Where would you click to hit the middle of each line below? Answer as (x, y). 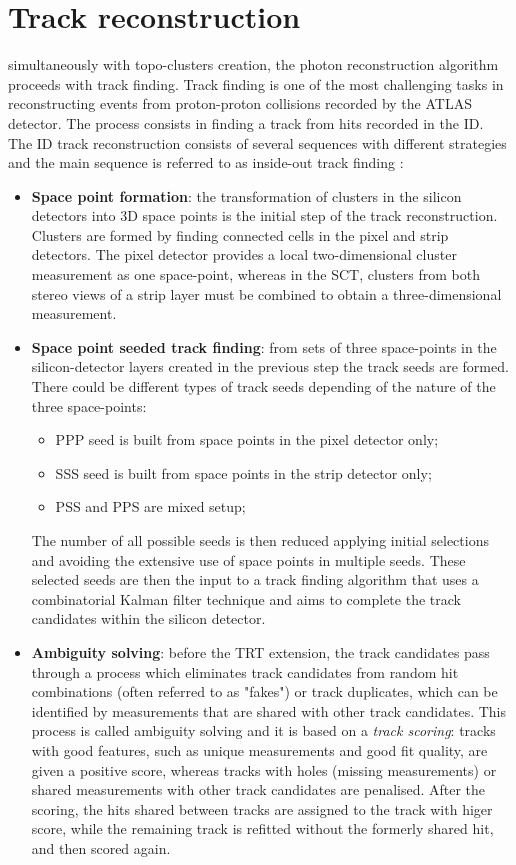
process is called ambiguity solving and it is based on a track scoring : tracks (263, 730)
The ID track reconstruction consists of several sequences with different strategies (257, 142)
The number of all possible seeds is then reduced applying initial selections (260, 540)
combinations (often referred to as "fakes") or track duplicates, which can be (264, 691)
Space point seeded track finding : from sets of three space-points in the (264, 346)
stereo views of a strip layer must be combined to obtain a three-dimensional (266, 293)
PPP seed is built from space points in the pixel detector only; (247, 439)
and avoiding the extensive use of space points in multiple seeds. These (248, 559)
